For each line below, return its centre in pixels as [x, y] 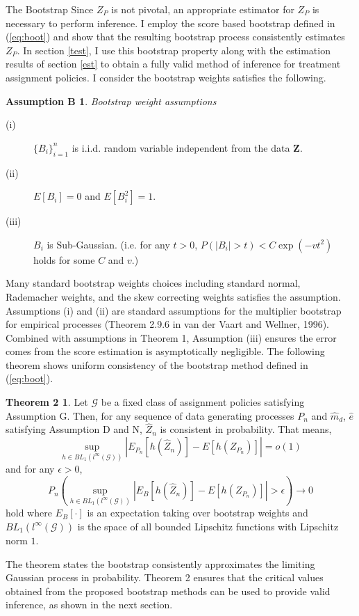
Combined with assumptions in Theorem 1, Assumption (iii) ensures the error [171, 337]
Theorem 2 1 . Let [47, 402]
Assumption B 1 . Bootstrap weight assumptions [111, 101]
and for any [30, 469]
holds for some [64, 259]
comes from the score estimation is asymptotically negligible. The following [165, 351]
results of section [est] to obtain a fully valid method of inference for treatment [173, 64]
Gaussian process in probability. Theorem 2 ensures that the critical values [165, 577]
